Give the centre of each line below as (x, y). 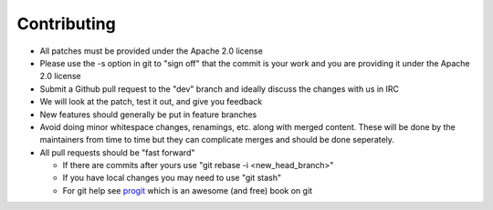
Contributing (66, 24)
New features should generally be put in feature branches (148, 115)
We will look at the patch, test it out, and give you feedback (151, 102)
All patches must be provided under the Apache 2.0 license (152, 51)
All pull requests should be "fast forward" (117, 152)
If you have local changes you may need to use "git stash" (172, 178)
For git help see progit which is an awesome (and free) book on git (188, 190)
